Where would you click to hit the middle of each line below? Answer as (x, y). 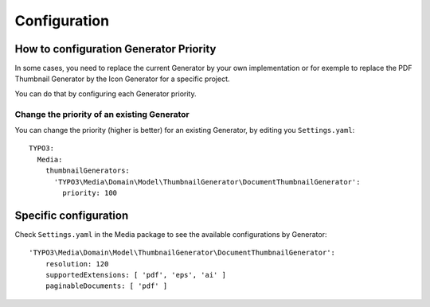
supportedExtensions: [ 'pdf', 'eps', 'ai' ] (136, 275)
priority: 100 (90, 192)
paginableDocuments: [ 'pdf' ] (106, 286)
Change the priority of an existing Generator (102, 114)
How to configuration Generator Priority (115, 49)
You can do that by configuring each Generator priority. (106, 93)
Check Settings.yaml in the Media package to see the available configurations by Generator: (171, 234)
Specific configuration (72, 215)
